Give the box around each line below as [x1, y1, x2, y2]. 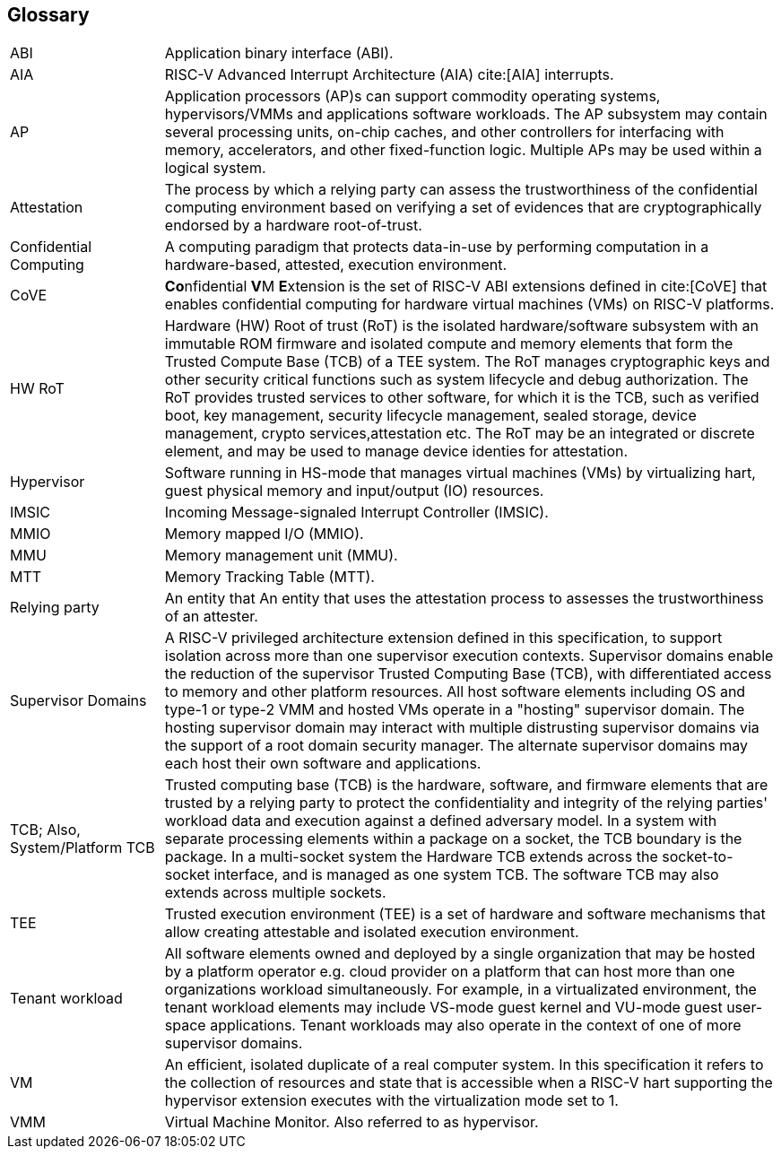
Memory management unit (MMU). [164, 546, 398, 565]
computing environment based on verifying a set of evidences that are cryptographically [164, 198, 762, 217]
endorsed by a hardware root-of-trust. [164, 216, 422, 235]
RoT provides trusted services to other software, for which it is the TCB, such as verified [164, 388, 759, 407]
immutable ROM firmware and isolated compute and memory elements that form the [164, 335, 733, 353]
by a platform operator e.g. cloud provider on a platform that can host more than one [164, 962, 735, 981]
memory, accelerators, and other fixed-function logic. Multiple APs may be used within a [164, 141, 762, 160]
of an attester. [164, 607, 258, 626]
